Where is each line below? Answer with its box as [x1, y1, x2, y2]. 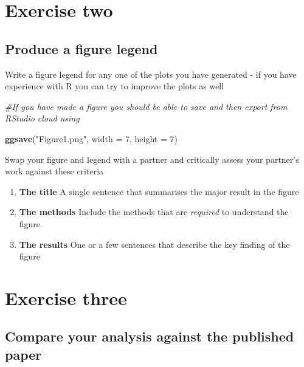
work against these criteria [5, 165, 104, 177]
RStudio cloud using [5, 112, 80, 125]
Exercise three [5, 285, 127, 310]
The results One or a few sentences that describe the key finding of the [19, 238, 290, 250]
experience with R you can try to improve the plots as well [5, 80, 224, 92]
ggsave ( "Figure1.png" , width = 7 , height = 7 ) [5, 132, 178, 145]
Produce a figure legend [5, 39, 158, 58]
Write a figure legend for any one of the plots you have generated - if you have [5, 67, 297, 80]
